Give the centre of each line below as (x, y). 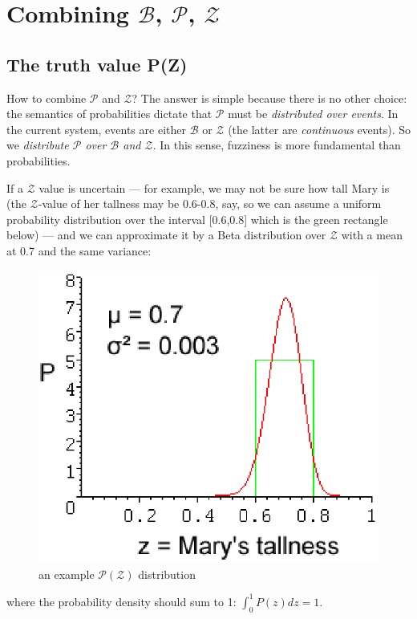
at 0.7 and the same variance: (79, 250)
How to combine (47, 98)
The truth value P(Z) (97, 64)
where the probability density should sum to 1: (121, 601)
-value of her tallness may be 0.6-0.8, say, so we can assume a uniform (210, 204)
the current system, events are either (96, 129)
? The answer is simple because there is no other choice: (269, 98)
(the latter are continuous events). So (319, 129)
